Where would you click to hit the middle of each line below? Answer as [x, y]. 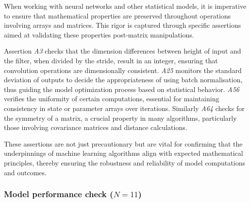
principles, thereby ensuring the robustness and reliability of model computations [125, 162]
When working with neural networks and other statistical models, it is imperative [125, 6]
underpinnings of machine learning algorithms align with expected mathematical [124, 153]
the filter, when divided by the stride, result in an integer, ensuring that [111, 60]
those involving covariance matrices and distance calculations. [96, 127]
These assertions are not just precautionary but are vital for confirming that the [123, 143]
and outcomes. [25, 172]
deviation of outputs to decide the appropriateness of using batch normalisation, [123, 80]
